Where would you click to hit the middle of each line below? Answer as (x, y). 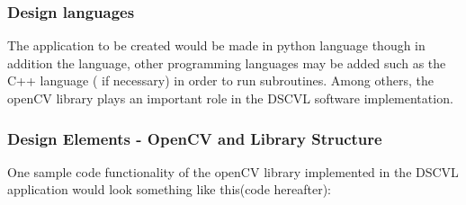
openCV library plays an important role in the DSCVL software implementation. (230, 98)
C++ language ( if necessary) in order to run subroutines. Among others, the (220, 80)
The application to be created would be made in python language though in (216, 45)
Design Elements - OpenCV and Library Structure (195, 138)
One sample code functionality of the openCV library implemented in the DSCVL (233, 171)
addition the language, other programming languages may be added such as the (227, 62)
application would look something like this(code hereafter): (169, 189)
